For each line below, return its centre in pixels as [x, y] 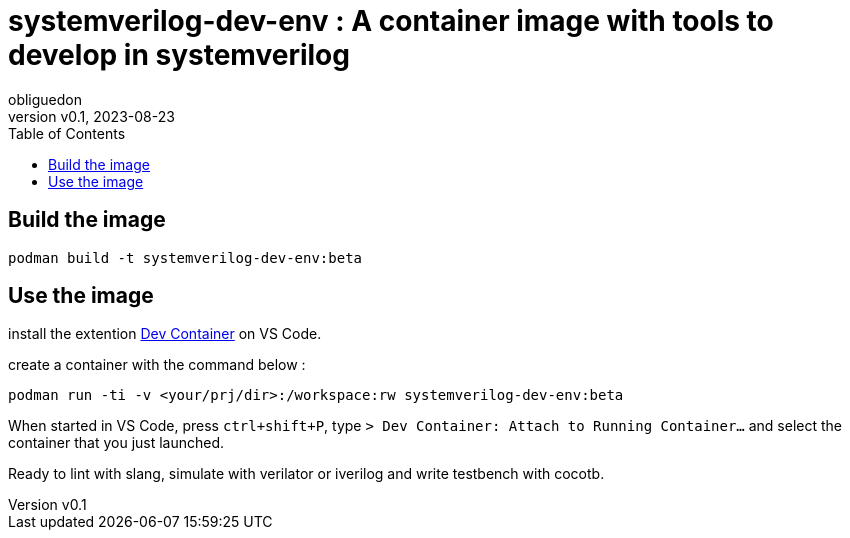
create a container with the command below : [157, 365]
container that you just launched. [116, 443]
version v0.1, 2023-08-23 [91, 116]
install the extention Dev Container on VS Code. [165, 334]
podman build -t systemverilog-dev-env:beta [185, 257]
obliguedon [45, 99]
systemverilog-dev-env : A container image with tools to [391, 21]
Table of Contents [67, 133]
